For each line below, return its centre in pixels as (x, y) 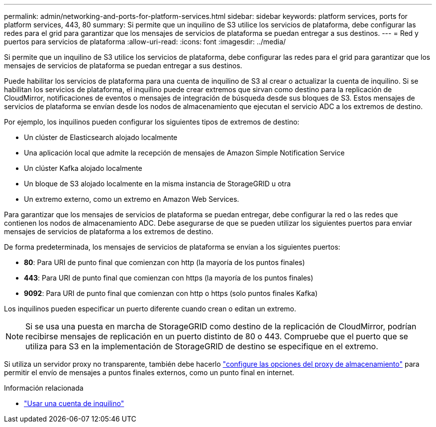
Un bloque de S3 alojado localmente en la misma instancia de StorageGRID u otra (158, 184)
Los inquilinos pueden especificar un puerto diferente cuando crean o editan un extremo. (150, 309)
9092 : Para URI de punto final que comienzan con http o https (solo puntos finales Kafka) (171, 293)
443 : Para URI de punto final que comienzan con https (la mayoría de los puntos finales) (169, 278)
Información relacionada (44, 388)
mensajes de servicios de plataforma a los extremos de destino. (109, 231)
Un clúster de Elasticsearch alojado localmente (101, 137)
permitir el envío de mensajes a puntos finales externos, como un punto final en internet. (149, 372)
